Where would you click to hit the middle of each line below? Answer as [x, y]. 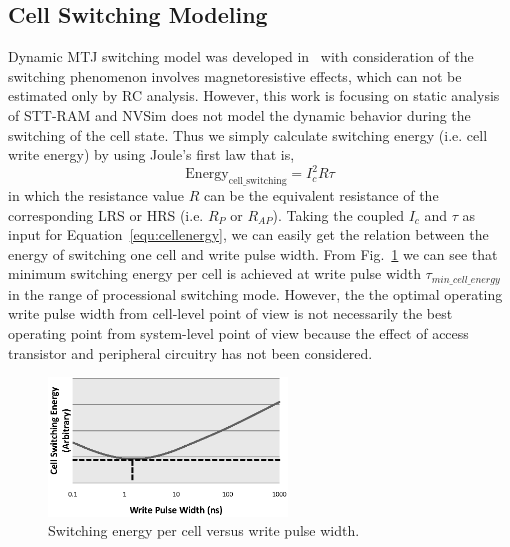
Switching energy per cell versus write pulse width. [204, 530]
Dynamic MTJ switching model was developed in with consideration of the [241, 56]
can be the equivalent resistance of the [321, 195]
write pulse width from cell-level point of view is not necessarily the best [230, 313]
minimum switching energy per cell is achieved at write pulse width [214, 273]
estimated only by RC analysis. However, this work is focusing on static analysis [254, 95]
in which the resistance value [96, 195]
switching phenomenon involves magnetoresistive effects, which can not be [235, 75]
